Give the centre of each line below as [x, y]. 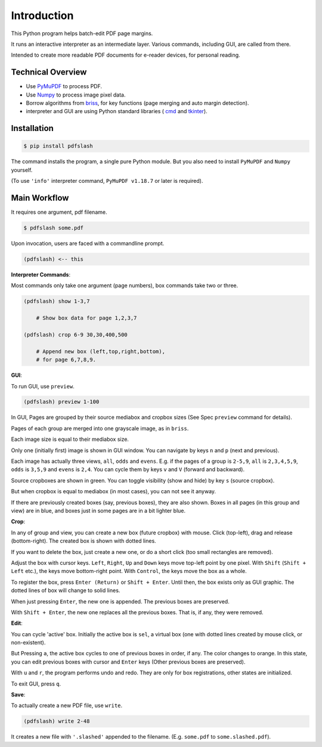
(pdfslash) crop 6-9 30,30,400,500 [75, 334]
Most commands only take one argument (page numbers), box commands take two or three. [125, 285]
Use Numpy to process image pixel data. [76, 95]
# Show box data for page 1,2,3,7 [86, 318]
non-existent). [28, 643]
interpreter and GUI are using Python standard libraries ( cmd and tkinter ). [117, 111]
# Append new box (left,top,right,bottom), [100, 351]
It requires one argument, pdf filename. [59, 212]
